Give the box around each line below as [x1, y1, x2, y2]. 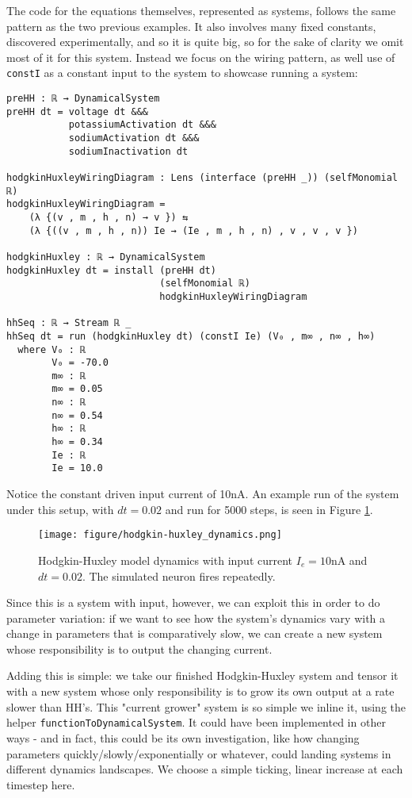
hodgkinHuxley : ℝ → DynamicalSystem [6, 251, 205, 263]
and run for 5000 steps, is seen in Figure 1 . [165, 501, 373, 517]
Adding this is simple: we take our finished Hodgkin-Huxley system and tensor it [6, 667, 399, 684]
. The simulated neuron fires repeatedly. [82, 567, 276, 584]
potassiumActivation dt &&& [68, 119, 216, 131]
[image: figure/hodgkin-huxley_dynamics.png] [38, 529, 282, 541]
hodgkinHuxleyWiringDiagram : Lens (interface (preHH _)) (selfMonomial [6, 171, 398, 183]
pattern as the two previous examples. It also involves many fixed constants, [6, 17, 376, 34]
